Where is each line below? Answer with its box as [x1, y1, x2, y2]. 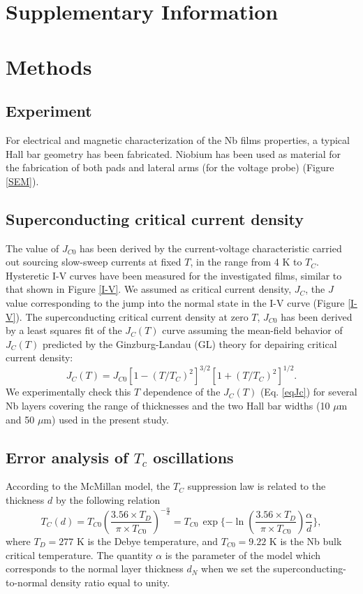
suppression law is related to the [187, 479, 326, 493]
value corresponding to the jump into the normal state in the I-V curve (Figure [6, 295, 345, 310]
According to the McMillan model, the [6, 479, 170, 493]
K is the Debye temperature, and [76, 533, 218, 548]
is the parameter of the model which [165, 547, 321, 562]
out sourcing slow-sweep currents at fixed [6, 254, 181, 269]
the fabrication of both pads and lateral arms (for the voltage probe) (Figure [6, 160, 334, 175]
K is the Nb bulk [269, 533, 342, 548]
